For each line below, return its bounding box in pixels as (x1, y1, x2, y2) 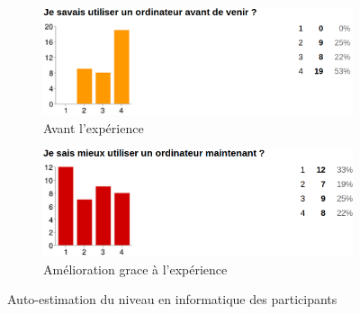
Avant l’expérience (43, 118, 144, 137)
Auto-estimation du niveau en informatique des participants (7, 290, 337, 309)
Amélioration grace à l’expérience (43, 259, 228, 278)
